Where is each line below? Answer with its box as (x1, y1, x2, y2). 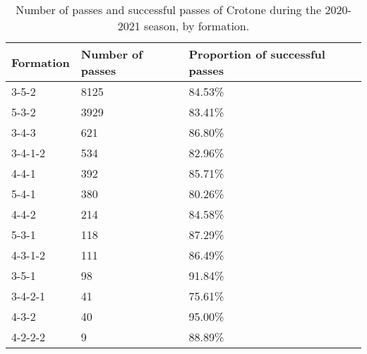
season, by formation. (144, 18, 250, 34)
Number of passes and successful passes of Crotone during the (16, 1, 322, 18)
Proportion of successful (188, 46, 325, 62)
